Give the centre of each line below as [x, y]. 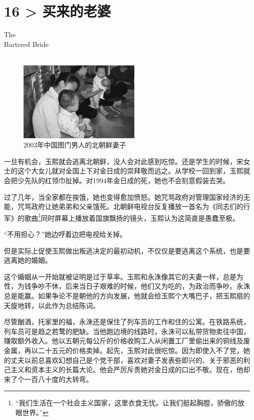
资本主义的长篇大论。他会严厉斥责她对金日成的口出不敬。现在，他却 [140, 369]
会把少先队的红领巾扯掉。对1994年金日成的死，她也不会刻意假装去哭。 [117, 180]
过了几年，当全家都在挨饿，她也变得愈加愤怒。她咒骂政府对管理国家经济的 [124, 197]
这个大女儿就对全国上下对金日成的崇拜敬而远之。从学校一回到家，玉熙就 [134, 171]
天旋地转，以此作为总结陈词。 [52, 305]
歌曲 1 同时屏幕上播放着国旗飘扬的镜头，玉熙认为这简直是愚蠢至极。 [132, 217]
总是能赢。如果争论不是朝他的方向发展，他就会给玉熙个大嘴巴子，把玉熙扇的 [127, 296]
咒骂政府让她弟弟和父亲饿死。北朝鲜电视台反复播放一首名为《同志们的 [130, 206]
